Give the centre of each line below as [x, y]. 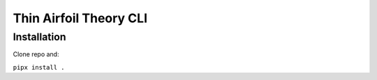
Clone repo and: [36, 54]
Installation [39, 37]
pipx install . [39, 67]
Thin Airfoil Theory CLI [80, 18]
